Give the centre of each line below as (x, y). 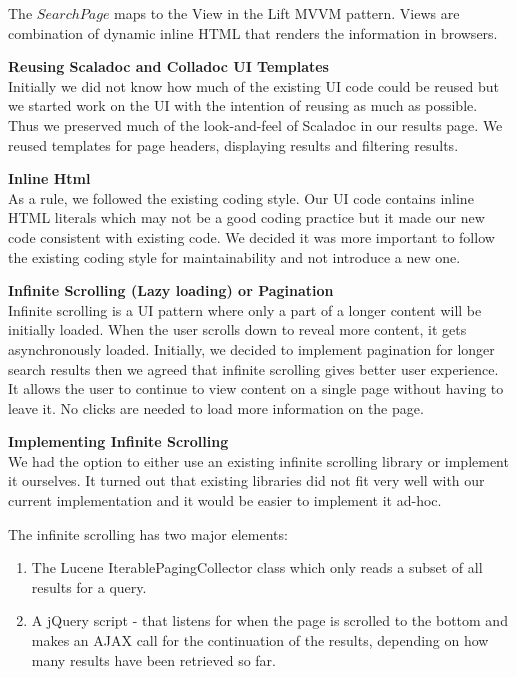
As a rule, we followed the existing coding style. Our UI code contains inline (241, 197)
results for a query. (89, 586)
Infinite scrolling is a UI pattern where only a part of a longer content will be (245, 309)
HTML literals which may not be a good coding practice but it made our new (246, 217)
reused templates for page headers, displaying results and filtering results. (233, 144)
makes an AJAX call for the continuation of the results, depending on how (260, 640)
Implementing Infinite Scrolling (118, 441)
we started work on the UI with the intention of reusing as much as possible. (243, 105)
